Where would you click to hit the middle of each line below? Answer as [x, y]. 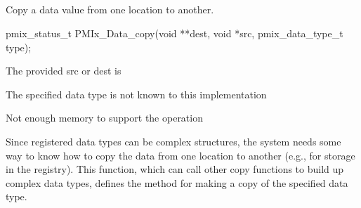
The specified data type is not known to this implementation [136, 94]
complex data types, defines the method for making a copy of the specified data [177, 182]
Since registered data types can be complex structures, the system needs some [173, 141]
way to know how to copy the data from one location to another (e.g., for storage [180, 155]
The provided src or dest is [64, 71]
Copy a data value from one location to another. [110, 9]
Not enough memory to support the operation [104, 118]
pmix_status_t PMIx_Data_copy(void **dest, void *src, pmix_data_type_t [175, 33]
